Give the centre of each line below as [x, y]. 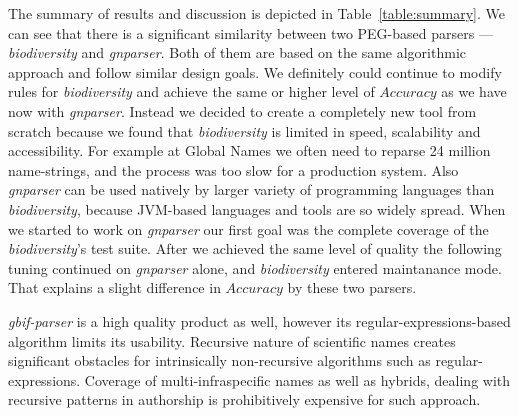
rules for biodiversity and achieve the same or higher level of [191, 91]
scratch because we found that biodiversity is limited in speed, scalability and [244, 130]
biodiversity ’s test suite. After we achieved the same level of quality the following [255, 248]
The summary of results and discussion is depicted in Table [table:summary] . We [256, 13]
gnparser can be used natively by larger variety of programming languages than [251, 189]
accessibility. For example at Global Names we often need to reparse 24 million [249, 150]
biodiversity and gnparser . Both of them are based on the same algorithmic [237, 52]
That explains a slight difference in [114, 287]
